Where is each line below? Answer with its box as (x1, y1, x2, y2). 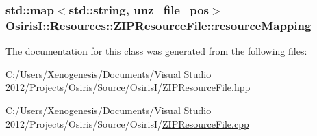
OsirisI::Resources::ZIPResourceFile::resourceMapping (5, 16, 312, 33)
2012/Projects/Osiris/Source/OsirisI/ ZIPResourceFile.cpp (5, 116, 249, 131)
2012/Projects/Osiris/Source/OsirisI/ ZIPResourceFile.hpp (5, 80, 251, 94)
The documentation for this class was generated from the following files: (5, 44, 307, 58)
